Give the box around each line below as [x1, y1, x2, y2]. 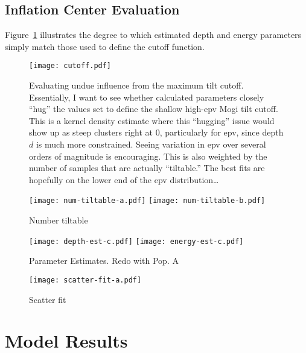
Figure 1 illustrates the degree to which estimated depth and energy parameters [5, 28, 302, 41]
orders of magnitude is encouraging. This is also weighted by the [29, 149, 267, 162]
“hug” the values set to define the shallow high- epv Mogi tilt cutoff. [29, 102, 278, 115]
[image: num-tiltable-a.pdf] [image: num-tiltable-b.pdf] [29, 196, 266, 205]
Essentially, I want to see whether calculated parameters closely [29, 90, 264, 103]
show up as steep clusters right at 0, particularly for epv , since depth [29, 126, 284, 139]
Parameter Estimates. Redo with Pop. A [29, 254, 179, 267]
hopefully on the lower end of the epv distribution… [29, 173, 219, 186]
